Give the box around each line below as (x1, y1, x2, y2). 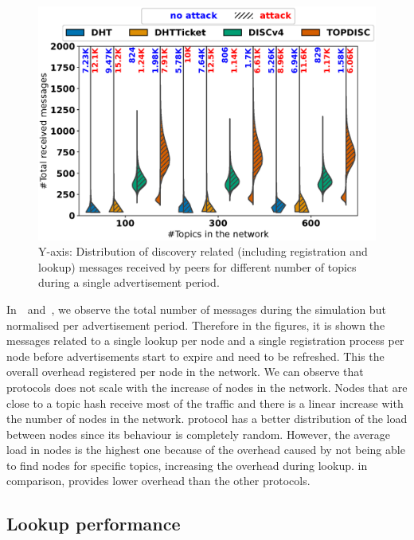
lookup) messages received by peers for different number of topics (38, 258, 357, 275)
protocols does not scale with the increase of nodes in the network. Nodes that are (6, 378, 408, 395)
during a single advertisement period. (38, 274, 220, 291)
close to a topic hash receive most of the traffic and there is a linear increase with (6, 394, 404, 411)
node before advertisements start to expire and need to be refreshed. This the (6, 347, 385, 364)
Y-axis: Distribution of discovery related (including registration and (38, 243, 368, 260)
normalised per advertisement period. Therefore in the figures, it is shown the (6, 316, 385, 333)
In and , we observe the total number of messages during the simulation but (6, 300, 386, 317)
